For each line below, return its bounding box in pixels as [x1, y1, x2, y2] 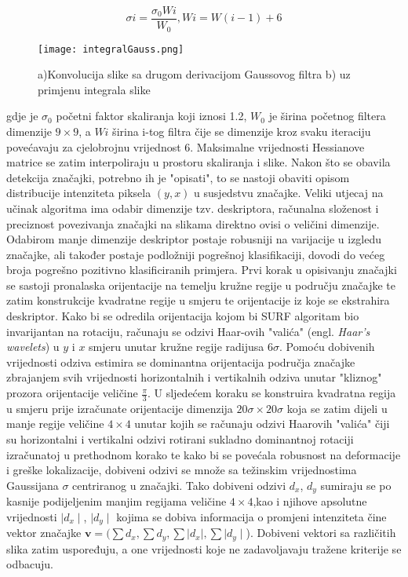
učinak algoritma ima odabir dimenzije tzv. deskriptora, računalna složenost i [6, 199, 379, 216]
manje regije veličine [6, 415, 104, 432]
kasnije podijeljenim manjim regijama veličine [6, 493, 227, 509]
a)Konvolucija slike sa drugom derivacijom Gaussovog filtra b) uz [38, 66, 351, 82]
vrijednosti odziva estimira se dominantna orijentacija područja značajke [6, 353, 355, 370]
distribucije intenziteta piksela [6, 184, 151, 201]
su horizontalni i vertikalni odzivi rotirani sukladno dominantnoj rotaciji [6, 431, 354, 447]
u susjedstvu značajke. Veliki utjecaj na [194, 184, 384, 201]
